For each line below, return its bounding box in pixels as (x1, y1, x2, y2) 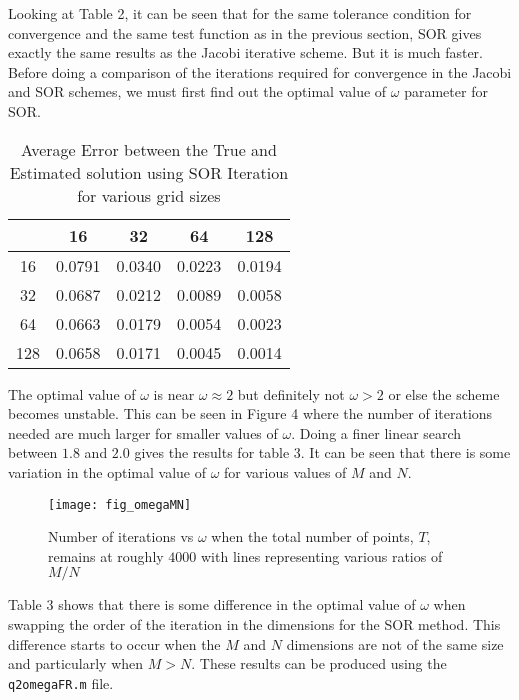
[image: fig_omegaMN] (48, 497, 192, 512)
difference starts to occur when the (8, 633, 221, 654)
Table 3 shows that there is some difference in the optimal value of (8, 594, 416, 615)
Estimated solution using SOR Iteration (9, 160, 289, 184)
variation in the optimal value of (8, 461, 207, 482)
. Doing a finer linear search (291, 422, 462, 443)
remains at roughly (48, 545, 164, 566)
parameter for (404, 81, 488, 102)
